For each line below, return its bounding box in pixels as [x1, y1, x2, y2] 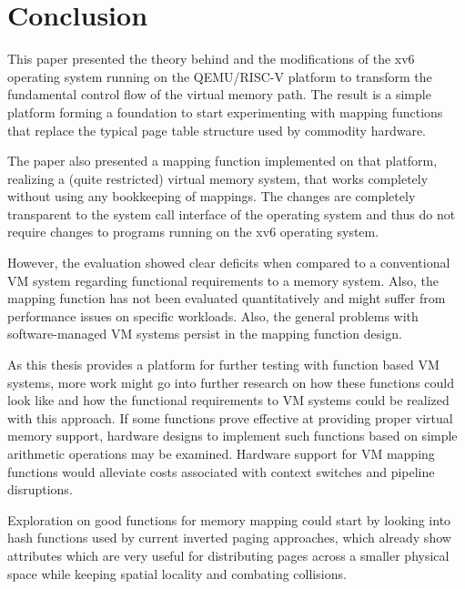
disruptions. [7, 480, 73, 499]
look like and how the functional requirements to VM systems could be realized [7, 391, 450, 410]
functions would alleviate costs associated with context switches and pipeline [7, 462, 435, 481]
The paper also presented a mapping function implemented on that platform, [7, 151, 438, 170]
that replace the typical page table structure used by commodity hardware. [7, 120, 427, 139]
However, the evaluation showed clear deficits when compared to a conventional [7, 253, 450, 272]
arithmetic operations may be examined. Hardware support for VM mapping [7, 444, 435, 462]
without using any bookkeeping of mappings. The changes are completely [7, 187, 416, 206]
